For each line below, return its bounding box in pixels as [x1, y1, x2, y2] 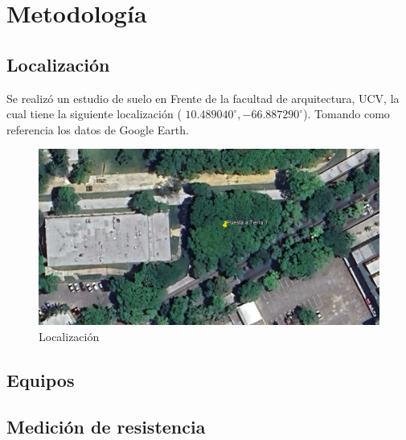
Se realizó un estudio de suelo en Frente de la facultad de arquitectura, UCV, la [6, 89, 400, 106]
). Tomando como [303, 105, 390, 122]
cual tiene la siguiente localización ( [6, 105, 182, 122]
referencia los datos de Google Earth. [6, 121, 189, 138]
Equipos [6, 367, 75, 392]
